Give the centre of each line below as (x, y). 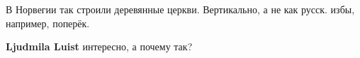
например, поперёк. (48, 23)
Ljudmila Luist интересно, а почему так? (99, 46)
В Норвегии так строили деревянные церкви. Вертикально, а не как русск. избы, (180, 9)
